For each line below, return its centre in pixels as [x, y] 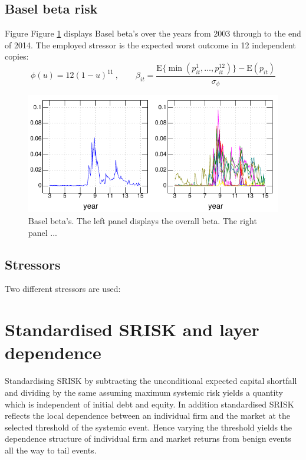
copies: [17, 56]
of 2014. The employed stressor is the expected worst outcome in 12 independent [150, 45]
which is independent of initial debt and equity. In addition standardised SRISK [149, 404]
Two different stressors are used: [63, 289]
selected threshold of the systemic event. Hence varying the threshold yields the [149, 427]
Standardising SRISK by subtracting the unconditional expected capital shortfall [151, 381]
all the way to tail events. [51, 450]
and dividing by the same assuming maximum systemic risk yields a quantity [144, 392]
